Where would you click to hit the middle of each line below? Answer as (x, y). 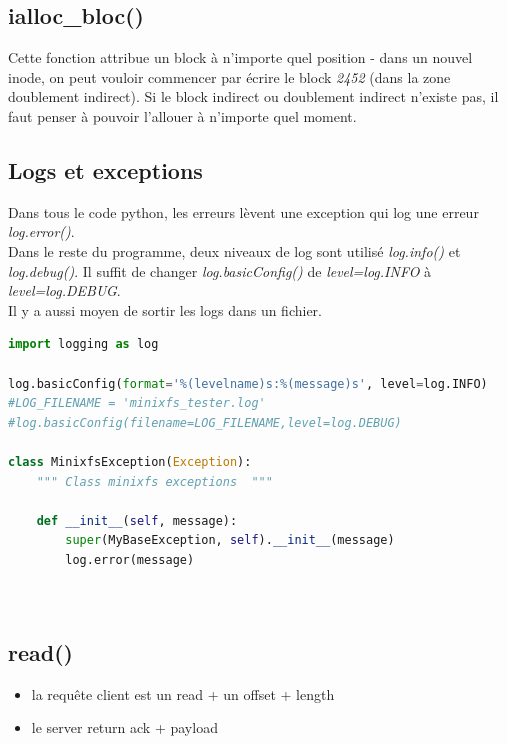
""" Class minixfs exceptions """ (154, 481)
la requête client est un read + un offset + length (183, 693)
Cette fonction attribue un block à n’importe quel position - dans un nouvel (240, 57)
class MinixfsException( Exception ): (130, 461)
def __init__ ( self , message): (137, 520)
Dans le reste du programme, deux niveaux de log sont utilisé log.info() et (234, 250)
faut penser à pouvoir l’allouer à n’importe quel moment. (182, 115)
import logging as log (83, 344)
